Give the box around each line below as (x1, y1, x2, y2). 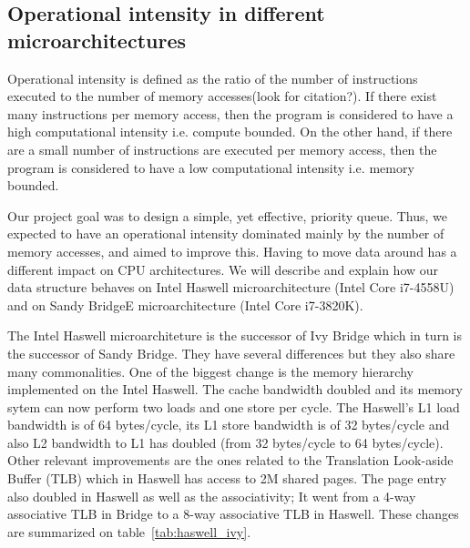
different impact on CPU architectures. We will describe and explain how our (7, 259, 439, 279)
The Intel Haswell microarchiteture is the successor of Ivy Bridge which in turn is (7, 326, 462, 345)
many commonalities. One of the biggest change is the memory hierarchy (7, 361, 414, 381)
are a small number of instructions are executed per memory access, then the (7, 139, 437, 158)
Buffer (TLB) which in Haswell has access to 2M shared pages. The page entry (7, 469, 447, 488)
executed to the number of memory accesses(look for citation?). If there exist (7, 86, 437, 106)
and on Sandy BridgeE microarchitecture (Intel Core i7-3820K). (7, 295, 363, 314)
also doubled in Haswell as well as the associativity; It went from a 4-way (7, 486, 416, 505)
